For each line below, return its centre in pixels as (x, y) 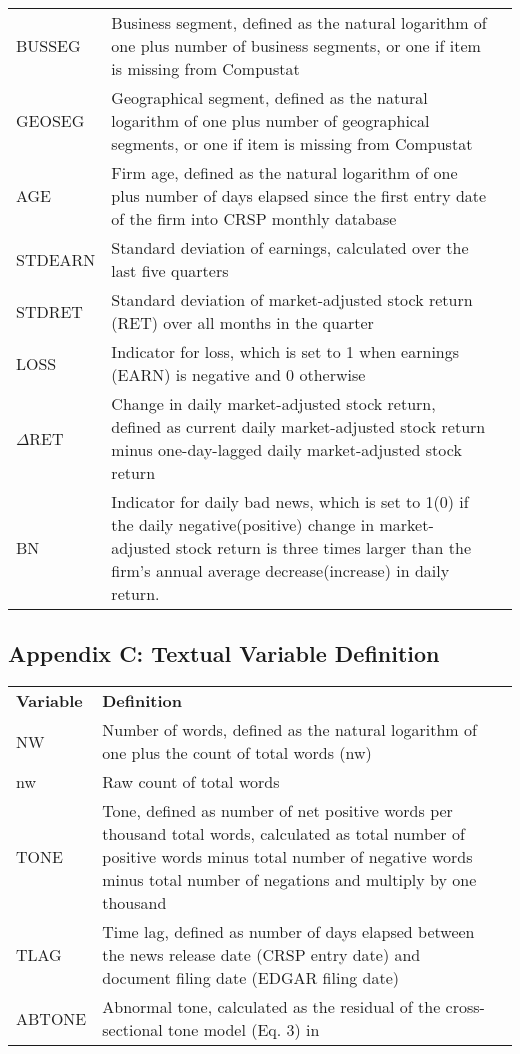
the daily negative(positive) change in (243, 524)
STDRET (49, 311)
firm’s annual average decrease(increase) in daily (280, 570)
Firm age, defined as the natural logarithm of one (284, 172)
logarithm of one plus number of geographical (270, 120)
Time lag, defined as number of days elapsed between (288, 932)
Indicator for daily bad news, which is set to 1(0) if (290, 501)
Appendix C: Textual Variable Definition (224, 653)
